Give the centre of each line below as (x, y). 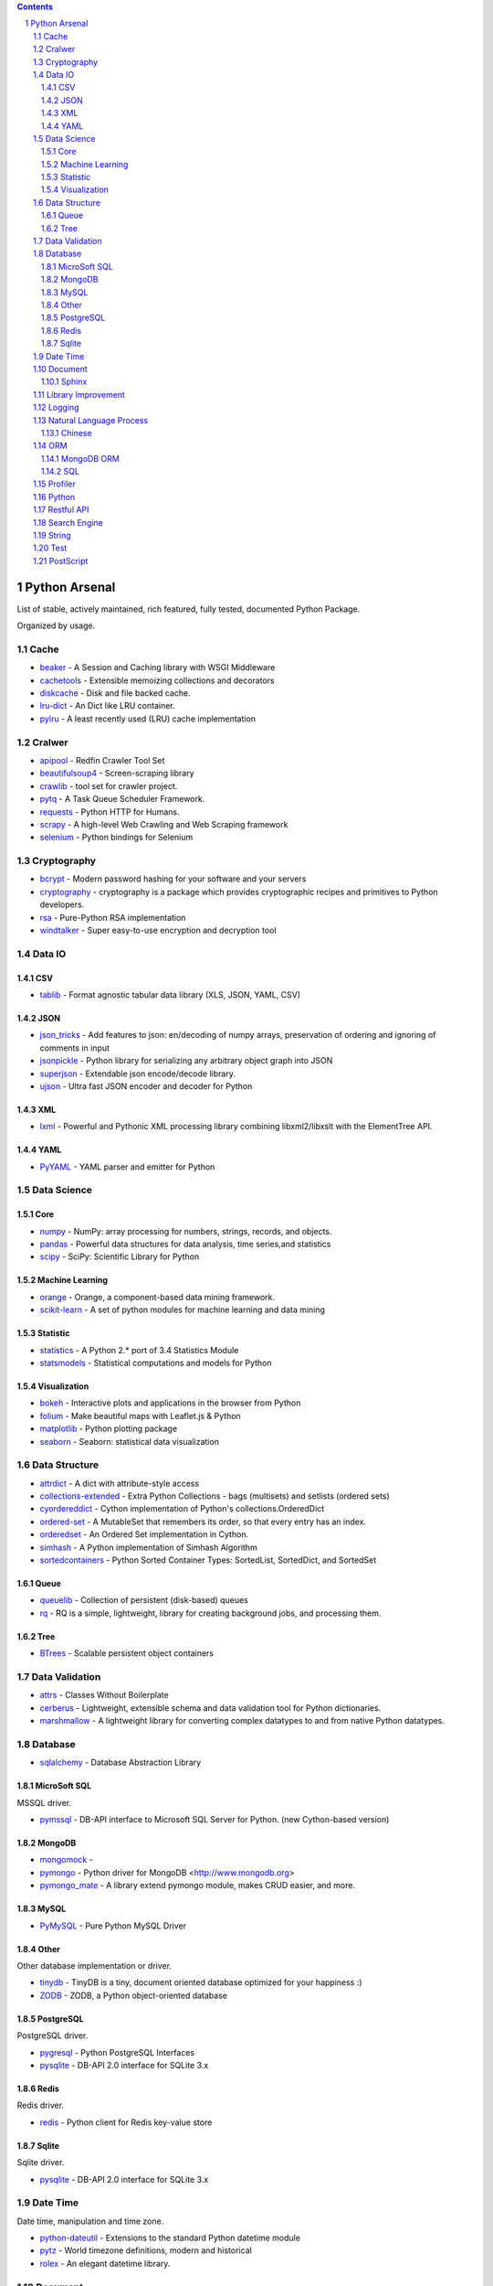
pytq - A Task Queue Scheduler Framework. (122, 799)
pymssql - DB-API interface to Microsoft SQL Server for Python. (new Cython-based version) (215, 1820)
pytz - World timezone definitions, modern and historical (146, 2250)
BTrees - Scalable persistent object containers (127, 1653)
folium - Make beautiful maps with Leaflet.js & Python (140, 1415)
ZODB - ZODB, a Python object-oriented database (134, 1995)
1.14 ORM (50, 446)
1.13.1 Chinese (67, 433)
